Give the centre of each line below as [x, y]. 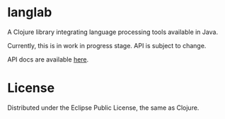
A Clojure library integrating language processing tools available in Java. [112, 32]
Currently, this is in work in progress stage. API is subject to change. [107, 45]
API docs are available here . [48, 59]
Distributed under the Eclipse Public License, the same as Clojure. [103, 108]
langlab [30, 12]
